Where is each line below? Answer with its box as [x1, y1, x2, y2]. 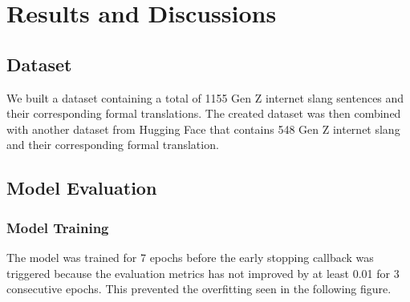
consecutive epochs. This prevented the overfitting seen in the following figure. [6, 280, 392, 297]
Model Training [6, 217, 109, 237]
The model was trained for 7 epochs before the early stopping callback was [6, 248, 374, 265]
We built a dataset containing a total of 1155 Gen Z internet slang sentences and [6, 89, 404, 106]
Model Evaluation [6, 175, 157, 200]
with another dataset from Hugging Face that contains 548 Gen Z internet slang [6, 120, 400, 137]
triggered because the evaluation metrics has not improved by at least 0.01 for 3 [6, 264, 400, 281]
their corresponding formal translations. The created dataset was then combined [6, 105, 401, 122]
